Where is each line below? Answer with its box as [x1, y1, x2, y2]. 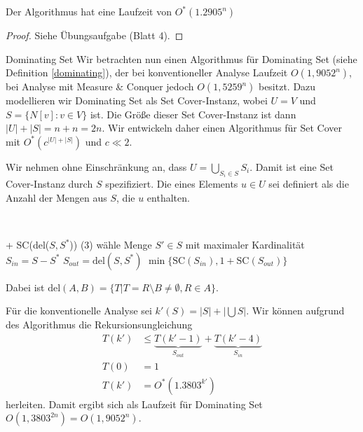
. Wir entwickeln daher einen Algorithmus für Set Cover [102, 120, 342, 135]
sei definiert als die [268, 176, 349, 191]
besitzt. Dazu [258, 79, 316, 94]
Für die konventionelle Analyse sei [6, 303, 152, 318]
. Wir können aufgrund [246, 303, 345, 318]
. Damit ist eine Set [249, 159, 334, 174]
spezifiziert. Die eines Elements [105, 176, 238, 191]
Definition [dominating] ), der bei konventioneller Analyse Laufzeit [6, 65, 288, 80]
